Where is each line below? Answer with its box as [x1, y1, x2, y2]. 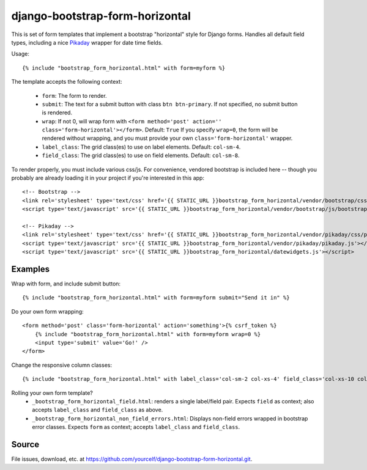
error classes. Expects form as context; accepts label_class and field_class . [32, 424, 240, 431]
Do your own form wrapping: [11, 307, 84, 315]
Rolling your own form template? [11, 389, 93, 397]
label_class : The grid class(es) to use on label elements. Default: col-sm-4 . [42, 143, 241, 150]
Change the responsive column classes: [11, 361, 113, 369]
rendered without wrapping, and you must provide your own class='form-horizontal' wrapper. [42, 134, 293, 142]
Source [11, 439, 40, 449]
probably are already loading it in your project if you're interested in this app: [11, 174, 205, 182]
